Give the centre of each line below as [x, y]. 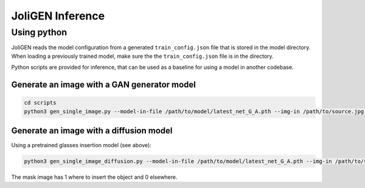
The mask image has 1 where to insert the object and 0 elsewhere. [94, 177]
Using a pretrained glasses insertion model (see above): [81, 145]
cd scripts [40, 103]
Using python [39, 32]
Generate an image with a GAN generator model [103, 84]
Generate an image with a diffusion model [92, 131]
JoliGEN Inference [58, 16]
